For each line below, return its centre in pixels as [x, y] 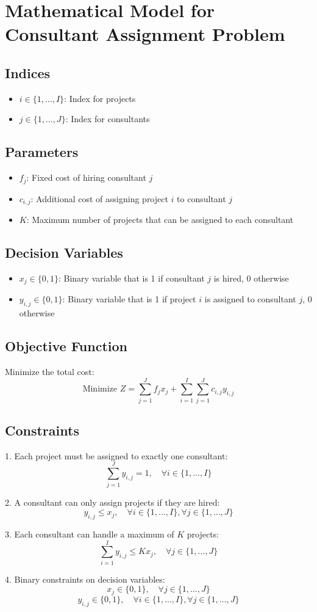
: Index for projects [100, 98]
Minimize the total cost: [50, 371]
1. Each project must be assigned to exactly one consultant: [116, 455]
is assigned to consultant [250, 299]
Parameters [42, 152]
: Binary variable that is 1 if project [129, 299]
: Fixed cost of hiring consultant [86, 177]
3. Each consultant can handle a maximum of [90, 534]
